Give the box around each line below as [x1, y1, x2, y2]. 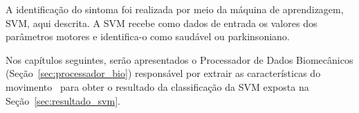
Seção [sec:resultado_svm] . [6, 93, 120, 107]
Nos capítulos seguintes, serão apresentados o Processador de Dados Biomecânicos [6, 52, 353, 67]
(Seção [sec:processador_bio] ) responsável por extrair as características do [6, 66, 321, 80]
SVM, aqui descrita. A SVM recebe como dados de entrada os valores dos [6, 15, 317, 30]
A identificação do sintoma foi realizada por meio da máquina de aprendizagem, [6, 2, 344, 16]
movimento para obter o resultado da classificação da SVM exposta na [6, 79, 309, 94]
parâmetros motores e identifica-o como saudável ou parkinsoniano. [6, 29, 290, 44]
